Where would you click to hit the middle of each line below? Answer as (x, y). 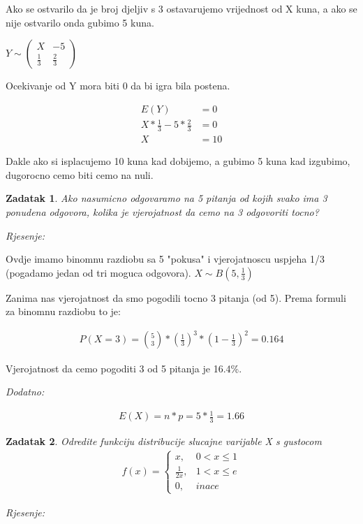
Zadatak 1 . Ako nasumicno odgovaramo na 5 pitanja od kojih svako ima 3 (166, 198)
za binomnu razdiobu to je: (63, 311)
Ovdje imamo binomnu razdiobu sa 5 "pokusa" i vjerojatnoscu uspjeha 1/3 (165, 259)
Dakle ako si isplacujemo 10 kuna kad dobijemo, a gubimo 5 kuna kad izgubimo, (178, 161)
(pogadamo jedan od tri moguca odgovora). (98, 272)
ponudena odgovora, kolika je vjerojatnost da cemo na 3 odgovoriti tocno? (162, 212)
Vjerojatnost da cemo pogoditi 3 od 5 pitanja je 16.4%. (124, 368)
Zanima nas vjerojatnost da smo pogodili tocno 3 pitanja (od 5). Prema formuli (176, 297)
